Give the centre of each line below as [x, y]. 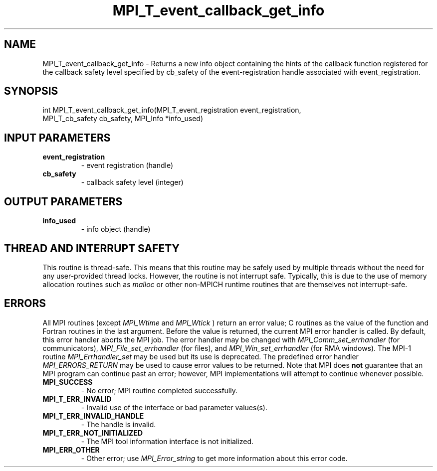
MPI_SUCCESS [68, 382]
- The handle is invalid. [118, 424]
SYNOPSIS [31, 91]
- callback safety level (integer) [132, 182]
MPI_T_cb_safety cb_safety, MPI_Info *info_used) [123, 119]
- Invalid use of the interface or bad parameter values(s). [174, 407]
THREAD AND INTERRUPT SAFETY [92, 248]
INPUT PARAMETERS [57, 138]
